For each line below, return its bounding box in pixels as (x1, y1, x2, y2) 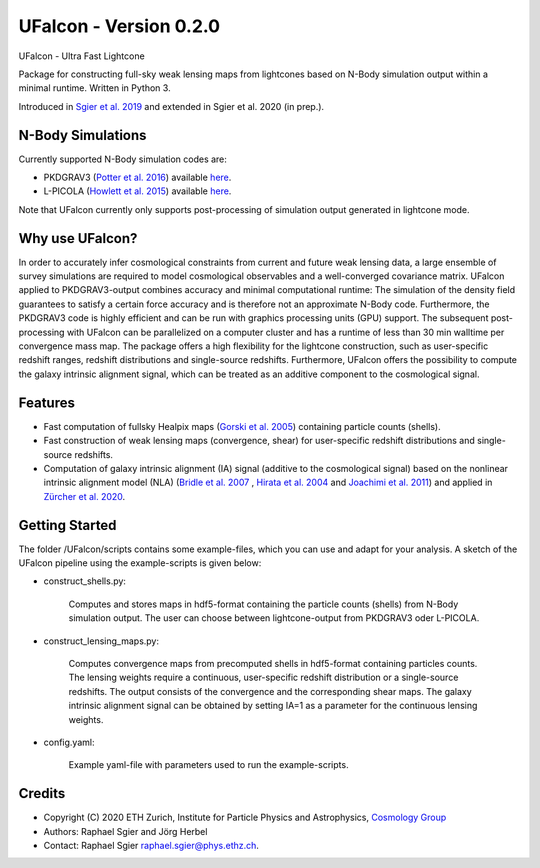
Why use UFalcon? (18, 230, 138, 247)
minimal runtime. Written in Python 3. (18, 82, 171, 94)
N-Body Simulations (18, 126, 147, 144)
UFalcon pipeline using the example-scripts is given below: (18, 556, 262, 569)
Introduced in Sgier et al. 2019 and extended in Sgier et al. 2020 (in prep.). (18, 100, 325, 112)
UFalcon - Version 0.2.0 (18, 15, 220, 37)
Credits (18, 785, 66, 802)
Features (18, 394, 75, 411)
